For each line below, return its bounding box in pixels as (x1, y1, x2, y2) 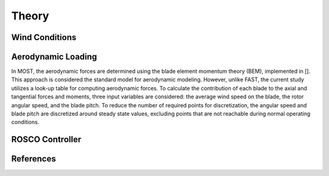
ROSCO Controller (11, 134, 82, 145)
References (11, 154, 56, 164)
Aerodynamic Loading (11, 52, 97, 62)
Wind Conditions (11, 32, 77, 42)
